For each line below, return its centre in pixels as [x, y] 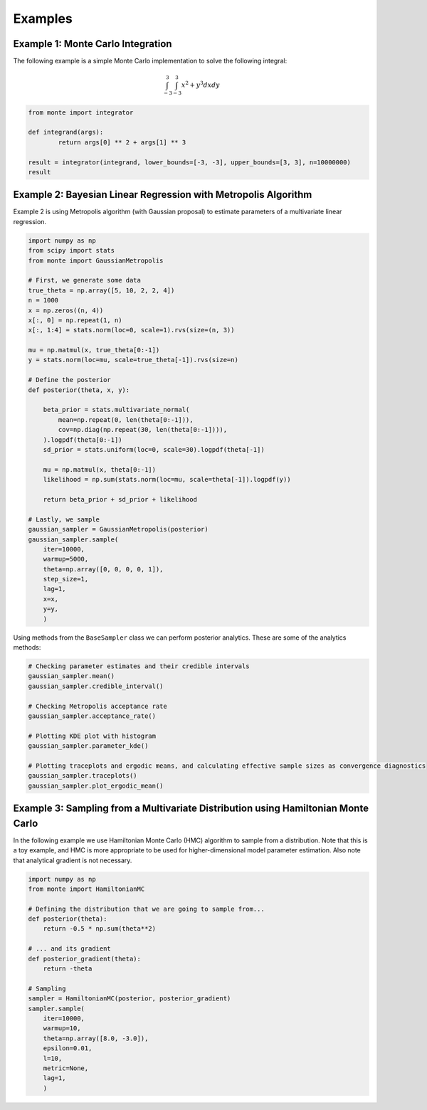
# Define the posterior [70, 380]
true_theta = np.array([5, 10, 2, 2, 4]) [101, 290]
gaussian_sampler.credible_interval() [96, 686]
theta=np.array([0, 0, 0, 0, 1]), [103, 569]
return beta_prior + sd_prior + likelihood [120, 499]
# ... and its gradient [70, 949]
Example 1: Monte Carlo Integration [93, 44]
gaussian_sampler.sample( [73, 539]
